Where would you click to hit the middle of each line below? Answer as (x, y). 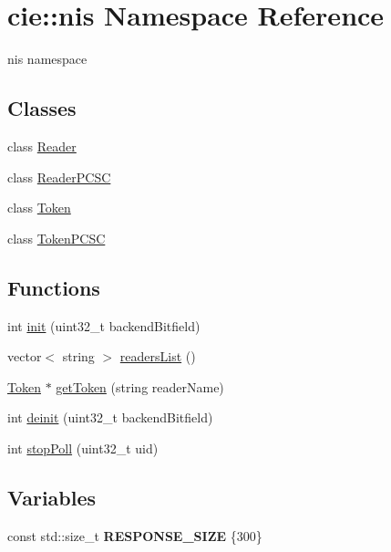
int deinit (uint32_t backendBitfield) (110, 417)
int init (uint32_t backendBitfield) (104, 325)
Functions (54, 287)
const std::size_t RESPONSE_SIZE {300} (135, 535)
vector (25, 356)
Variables (52, 497)
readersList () (158, 356)
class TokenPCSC (57, 238)
